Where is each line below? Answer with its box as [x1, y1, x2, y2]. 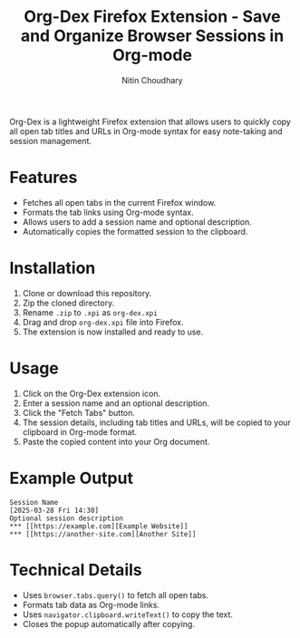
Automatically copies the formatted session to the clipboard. [22, 226, 248, 237]
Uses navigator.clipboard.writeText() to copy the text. [22, 609, 234, 620]
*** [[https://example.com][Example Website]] [9, 521, 189, 531]
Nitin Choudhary [121, 74, 183, 85]
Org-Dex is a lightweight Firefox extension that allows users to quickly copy [9, 116, 292, 127]
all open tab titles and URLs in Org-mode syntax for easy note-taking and [9, 125, 283, 137]
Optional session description [9, 514, 124, 523]
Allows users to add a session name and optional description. [22, 216, 252, 227]
